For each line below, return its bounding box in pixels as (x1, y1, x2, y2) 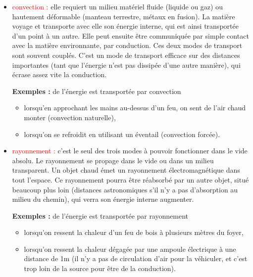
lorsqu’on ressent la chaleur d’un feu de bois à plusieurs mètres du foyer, (24, 227, 244, 237)
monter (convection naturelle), (24, 112, 116, 122)
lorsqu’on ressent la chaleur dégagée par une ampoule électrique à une (24, 243, 236, 254)
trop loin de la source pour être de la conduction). (24, 263, 176, 274)
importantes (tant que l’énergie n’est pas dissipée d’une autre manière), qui (12, 59, 241, 70)
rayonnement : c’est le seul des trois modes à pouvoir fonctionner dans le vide (12, 145, 248, 156)
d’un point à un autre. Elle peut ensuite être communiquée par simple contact (12, 30, 249, 41)
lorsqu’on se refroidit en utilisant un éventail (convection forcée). (24, 129, 220, 139)
